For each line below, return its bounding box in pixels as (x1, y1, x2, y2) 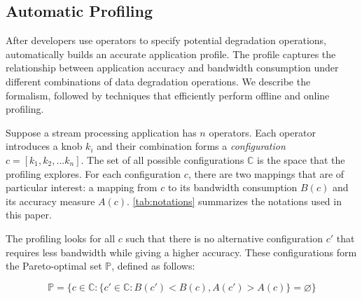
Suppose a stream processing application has (6, 125, 197, 139)
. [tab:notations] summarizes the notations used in (127, 193, 342, 208)
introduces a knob (6, 139, 83, 153)
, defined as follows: (111, 258, 195, 273)
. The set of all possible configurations (81, 152, 244, 167)
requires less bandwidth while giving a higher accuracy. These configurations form (6, 244, 357, 259)
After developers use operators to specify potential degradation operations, (6, 33, 326, 48)
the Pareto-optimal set (6, 258, 102, 273)
